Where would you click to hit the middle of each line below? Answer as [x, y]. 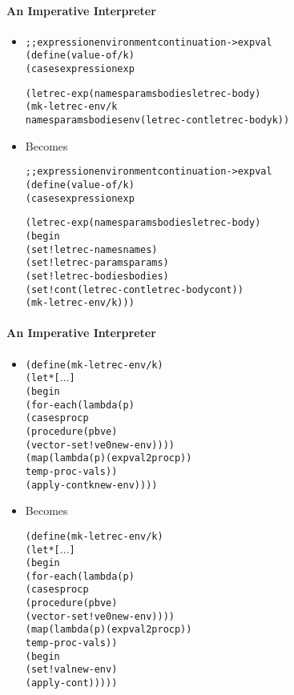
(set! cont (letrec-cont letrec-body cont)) [134, 289]
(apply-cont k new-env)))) [91, 485]
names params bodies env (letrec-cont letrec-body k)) [157, 121]
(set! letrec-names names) [91, 249]
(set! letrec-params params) [97, 263]
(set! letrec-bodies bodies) [97, 276]
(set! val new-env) [71, 670]
